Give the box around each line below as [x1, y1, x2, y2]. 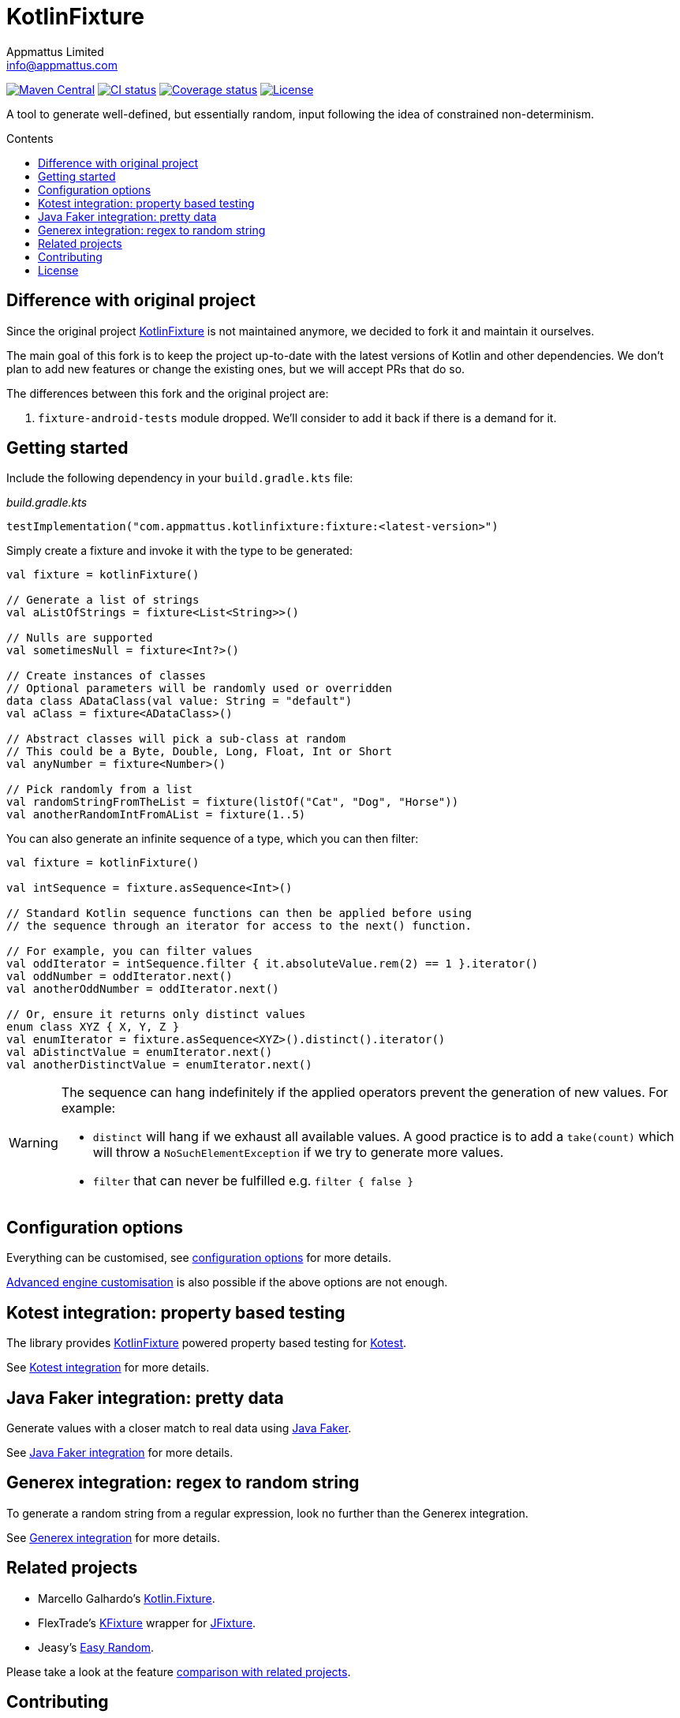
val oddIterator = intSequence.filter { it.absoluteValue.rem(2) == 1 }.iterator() [6, 957, 539, 971]
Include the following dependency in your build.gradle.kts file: [6, 471, 353, 485]
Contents [6, 131, 54, 145]
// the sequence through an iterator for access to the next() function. [6, 919, 473, 933]
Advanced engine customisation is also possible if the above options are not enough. [6, 1275, 448, 1289]
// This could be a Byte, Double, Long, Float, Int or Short [6, 745, 392, 758]
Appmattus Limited [6, 44, 104, 58]
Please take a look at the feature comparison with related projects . [6, 1664, 351, 1679]
